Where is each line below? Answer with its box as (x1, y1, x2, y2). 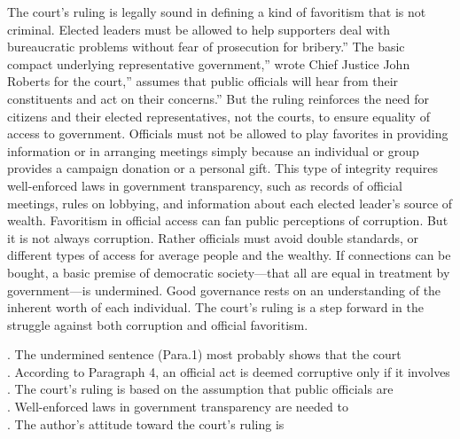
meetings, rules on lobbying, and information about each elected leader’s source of (7, 193, 453, 212)
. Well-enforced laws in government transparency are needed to (7, 397, 348, 416)
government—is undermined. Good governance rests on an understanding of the (7, 280, 441, 299)
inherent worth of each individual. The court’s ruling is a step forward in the (7, 298, 424, 317)
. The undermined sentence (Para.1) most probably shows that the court (7, 345, 402, 364)
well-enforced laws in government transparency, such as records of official (7, 176, 402, 194)
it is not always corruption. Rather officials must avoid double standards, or (7, 228, 419, 247)
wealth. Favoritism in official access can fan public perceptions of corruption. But (7, 211, 448, 230)
